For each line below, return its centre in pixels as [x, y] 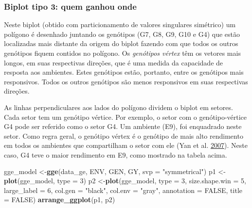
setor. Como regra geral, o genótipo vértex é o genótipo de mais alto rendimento [124, 136]
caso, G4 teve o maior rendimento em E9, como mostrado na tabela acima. [116, 154]
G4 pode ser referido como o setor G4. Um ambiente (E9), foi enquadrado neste [123, 126]
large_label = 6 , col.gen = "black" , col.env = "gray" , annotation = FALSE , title [123, 190]
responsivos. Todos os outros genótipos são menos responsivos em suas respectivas [126, 81]
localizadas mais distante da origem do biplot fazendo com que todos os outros [121, 43]
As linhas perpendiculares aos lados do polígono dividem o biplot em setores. [118, 107]
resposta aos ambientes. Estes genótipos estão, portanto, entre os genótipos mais [124, 72]
